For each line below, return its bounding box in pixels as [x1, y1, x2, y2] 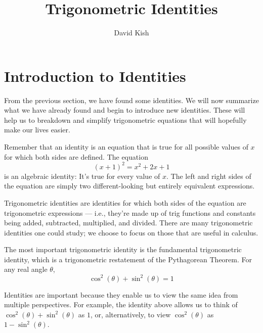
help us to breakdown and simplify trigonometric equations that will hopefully [4, 114, 247, 125]
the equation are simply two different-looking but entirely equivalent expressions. [4, 180, 255, 191]
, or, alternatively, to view [90, 309, 171, 319]
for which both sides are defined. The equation [4, 151, 148, 162]
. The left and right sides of [166, 170, 251, 181]
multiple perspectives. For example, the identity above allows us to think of [4, 299, 238, 310]
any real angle [4, 264, 48, 274]
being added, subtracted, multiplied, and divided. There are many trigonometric [4, 217, 253, 228]
